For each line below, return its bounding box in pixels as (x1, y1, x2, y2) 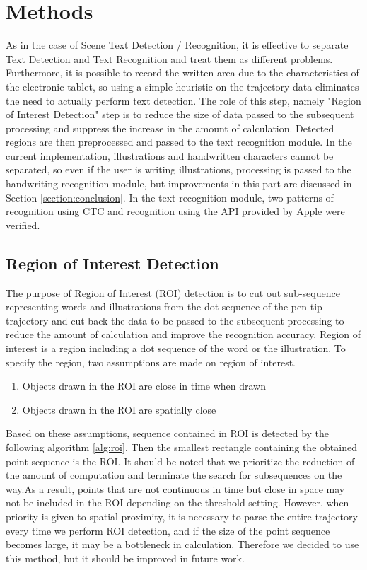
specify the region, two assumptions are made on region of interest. (6, 354, 296, 369)
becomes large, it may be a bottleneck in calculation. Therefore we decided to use (6, 537, 359, 552)
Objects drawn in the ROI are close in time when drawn (22, 378, 267, 393)
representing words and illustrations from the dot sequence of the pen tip (6, 299, 322, 314)
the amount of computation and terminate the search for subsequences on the (6, 467, 342, 482)
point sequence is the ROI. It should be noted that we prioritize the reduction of (6, 453, 355, 468)
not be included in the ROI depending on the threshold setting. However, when (6, 495, 349, 510)
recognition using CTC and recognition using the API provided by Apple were (6, 204, 345, 219)
